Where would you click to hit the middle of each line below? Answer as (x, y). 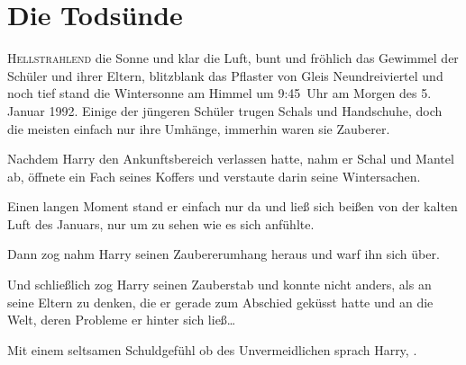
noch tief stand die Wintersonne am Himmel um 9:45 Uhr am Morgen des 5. (219, 93)
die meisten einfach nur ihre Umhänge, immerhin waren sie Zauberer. (199, 128)
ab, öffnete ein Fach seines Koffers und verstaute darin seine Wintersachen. (214, 176)
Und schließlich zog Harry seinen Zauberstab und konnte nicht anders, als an (219, 285)
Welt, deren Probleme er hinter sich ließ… (122, 320)
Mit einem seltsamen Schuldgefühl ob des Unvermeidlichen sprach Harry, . (212, 349)
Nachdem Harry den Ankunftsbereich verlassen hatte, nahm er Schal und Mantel (231, 159)
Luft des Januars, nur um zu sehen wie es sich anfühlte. (161, 223)
